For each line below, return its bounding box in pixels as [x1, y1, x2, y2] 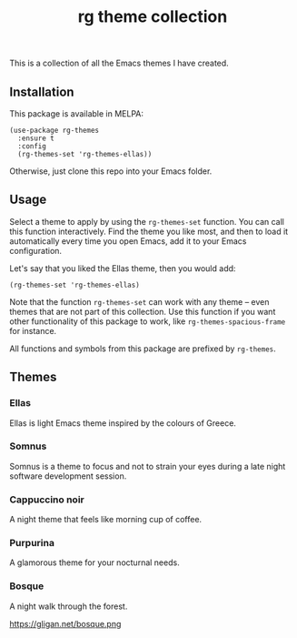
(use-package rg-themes [9, 126, 100, 135]
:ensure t [17, 134, 54, 143]
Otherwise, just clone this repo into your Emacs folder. [9, 166, 213, 177]
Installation [9, 84, 74, 99]
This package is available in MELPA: [9, 108, 144, 119]
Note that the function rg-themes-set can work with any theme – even [9, 296, 270, 307]
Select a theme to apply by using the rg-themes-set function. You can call [9, 216, 284, 227]
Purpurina [9, 537, 54, 550]
